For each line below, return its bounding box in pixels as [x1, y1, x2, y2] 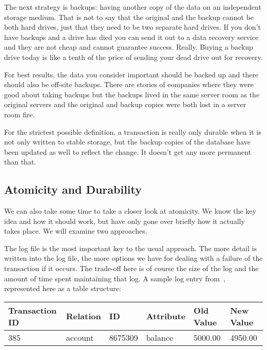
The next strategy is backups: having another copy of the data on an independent [4, 2, 261, 12]
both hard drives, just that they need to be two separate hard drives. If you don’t [4, 22, 261, 32]
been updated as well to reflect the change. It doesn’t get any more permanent [4, 146, 251, 157]
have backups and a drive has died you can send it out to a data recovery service [4, 31, 259, 42]
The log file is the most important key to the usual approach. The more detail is [4, 242, 257, 253]
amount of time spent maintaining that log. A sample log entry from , [4, 273, 225, 283]
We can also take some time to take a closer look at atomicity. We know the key [4, 205, 256, 216]
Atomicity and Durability [4, 181, 142, 197]
